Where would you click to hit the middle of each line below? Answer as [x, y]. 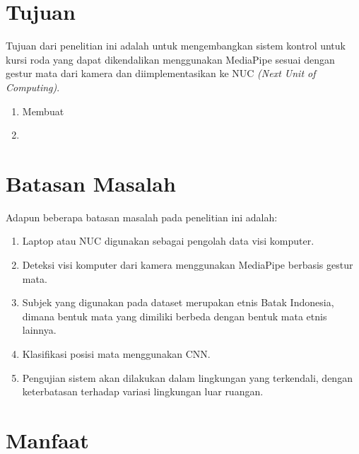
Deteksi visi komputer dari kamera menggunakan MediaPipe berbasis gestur [188, 264]
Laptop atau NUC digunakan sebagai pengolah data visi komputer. [168, 241]
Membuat [43, 111]
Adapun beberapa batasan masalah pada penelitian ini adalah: [142, 217]
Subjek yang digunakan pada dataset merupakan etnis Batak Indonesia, [178, 302]
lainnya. [39, 330]
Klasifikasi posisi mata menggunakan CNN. [116, 353]
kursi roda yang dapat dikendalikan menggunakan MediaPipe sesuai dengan [170, 59]
